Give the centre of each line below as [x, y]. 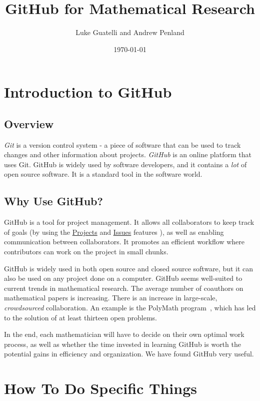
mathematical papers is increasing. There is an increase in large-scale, [111, 298]
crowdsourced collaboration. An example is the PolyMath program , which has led [130, 308]
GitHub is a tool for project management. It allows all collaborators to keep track [129, 222]
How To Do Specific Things [100, 388]
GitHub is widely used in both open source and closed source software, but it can [129, 268]
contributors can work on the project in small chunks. [86, 252]
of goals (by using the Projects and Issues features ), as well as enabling [114, 232]
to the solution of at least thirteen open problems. [80, 317]
